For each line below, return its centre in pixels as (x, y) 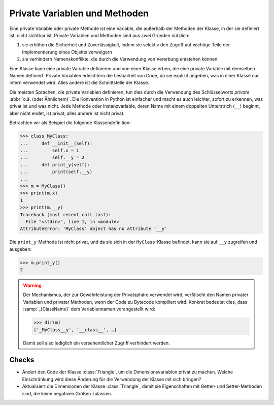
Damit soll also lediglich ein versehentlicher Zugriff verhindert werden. (96, 343)
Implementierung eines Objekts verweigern (67, 52)
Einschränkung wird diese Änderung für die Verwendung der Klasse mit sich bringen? (112, 379)
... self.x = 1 (50, 150)
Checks (22, 360)
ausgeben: (21, 249)
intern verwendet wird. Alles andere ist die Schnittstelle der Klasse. (79, 83)
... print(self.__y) (56, 172)
